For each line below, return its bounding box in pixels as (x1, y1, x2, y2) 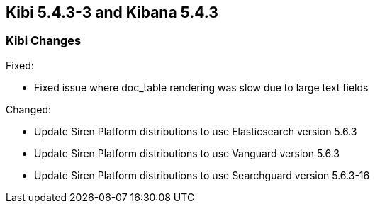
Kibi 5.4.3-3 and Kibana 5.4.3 (6, 4, 218, 21)
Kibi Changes (6, 33, 82, 48)
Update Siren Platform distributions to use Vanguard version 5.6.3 (34, 147, 340, 159)
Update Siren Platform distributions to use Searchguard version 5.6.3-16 (34, 169, 370, 181)
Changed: (6, 103, 51, 115)
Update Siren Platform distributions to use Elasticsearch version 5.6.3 (34, 125, 357, 137)
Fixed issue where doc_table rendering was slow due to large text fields (34, 81, 369, 94)
